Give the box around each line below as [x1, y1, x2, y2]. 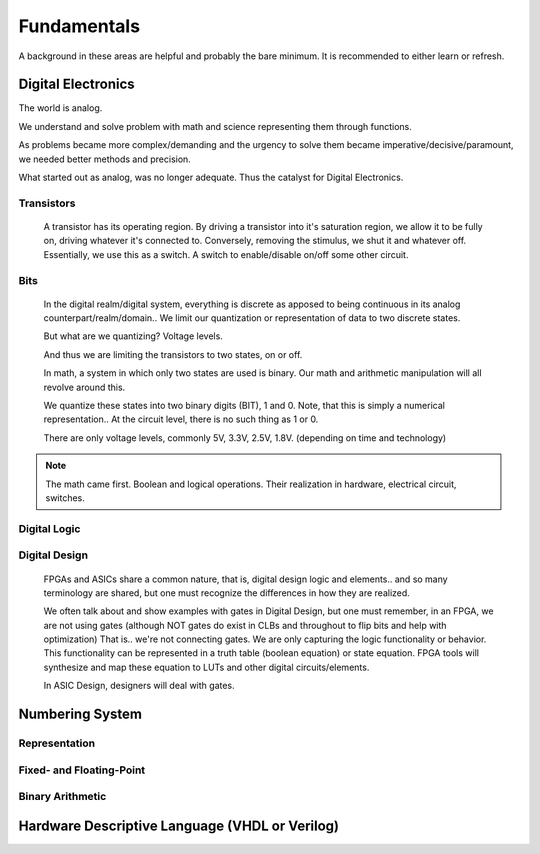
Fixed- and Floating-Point [18, 763, 146, 777]
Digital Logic [18, 521, 81, 535]
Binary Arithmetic [18, 790, 107, 804]
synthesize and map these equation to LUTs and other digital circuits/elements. [43, 661, 370, 673]
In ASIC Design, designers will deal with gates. [43, 680, 235, 692]
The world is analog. [18, 102, 103, 114]
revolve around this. [43, 381, 126, 393]
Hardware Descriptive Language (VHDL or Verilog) [18, 817, 340, 834]
